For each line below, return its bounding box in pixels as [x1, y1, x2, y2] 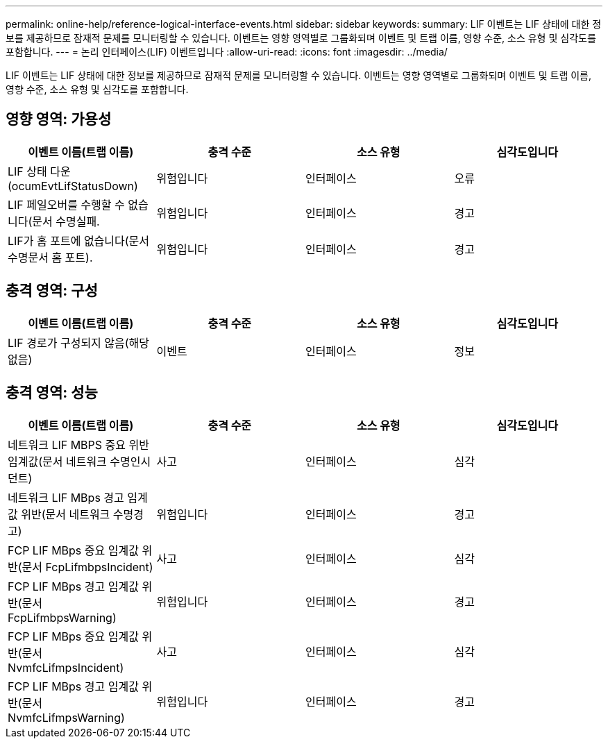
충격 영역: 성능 [6, 384, 98, 402]
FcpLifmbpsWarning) [8, 610, 117, 625]
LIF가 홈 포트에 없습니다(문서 [8, 233, 150, 248]
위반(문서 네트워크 [21, 507, 110, 521]
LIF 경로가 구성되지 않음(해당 [8, 335, 150, 350]
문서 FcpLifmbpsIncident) [22, 559, 153, 574]
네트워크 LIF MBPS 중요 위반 [8, 437, 149, 452]
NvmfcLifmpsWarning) [8, 710, 125, 725]
